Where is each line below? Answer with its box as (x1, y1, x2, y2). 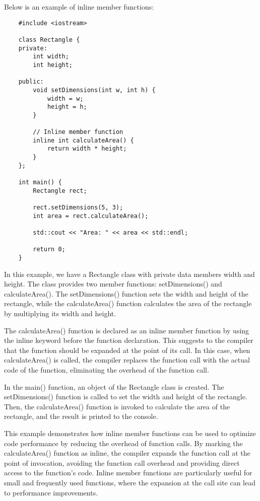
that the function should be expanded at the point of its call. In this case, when (4, 344, 250, 355)
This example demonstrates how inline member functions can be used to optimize (4, 427, 256, 438)
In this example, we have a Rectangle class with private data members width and (4, 268, 255, 279)
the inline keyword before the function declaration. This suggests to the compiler (4, 335, 253, 345)
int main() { (18, 179, 62, 186)
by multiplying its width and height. (4, 308, 116, 318)
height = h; (47, 103, 87, 111)
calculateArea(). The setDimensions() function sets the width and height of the (4, 288, 248, 299)
